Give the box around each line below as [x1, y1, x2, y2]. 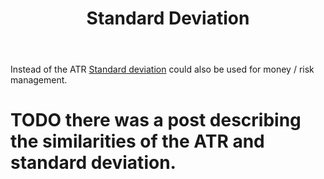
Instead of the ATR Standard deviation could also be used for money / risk [10, 63, 315, 76]
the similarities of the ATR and [10, 130, 265, 153]
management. [10, 74, 68, 86]
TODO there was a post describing [10, 109, 302, 132]
